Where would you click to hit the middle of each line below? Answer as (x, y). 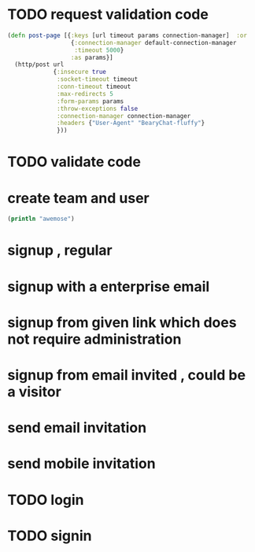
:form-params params (91, 101)
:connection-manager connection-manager (124, 116)
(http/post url (39, 64)
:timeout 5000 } (99, 50)
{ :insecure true (80, 72)
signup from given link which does (122, 322)
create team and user (79, 198)
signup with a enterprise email (109, 287)
